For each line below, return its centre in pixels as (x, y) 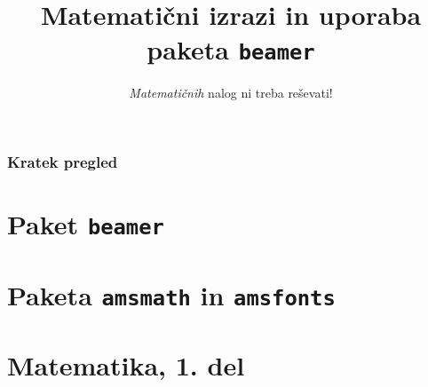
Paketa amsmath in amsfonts (171, 294)
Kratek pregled (63, 162)
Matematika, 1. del (126, 365)
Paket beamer (86, 224)
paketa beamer (231, 49)
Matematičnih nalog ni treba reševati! (231, 93)
